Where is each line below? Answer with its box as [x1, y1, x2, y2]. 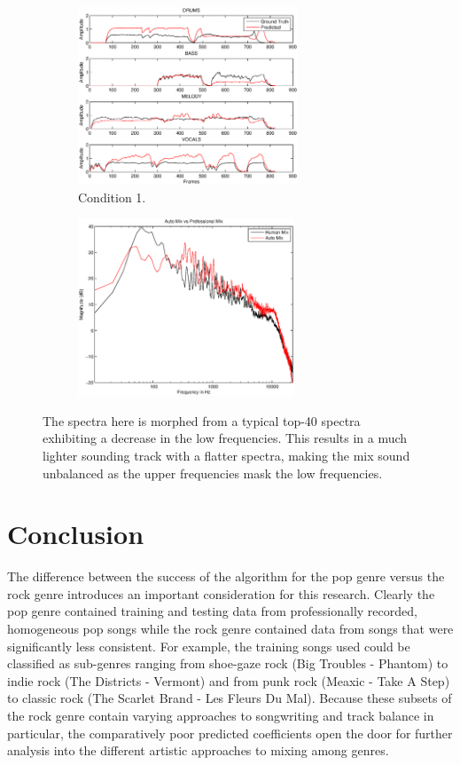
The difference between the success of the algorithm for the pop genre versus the [7, 567, 445, 586]
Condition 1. [78, 187, 146, 206]
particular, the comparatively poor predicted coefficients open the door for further [7, 723, 453, 742]
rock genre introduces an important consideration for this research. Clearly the [7, 584, 435, 603]
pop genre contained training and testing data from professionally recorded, [7, 602, 417, 620]
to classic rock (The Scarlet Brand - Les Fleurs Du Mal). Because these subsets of [7, 689, 452, 707]
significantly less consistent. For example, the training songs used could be [7, 636, 410, 655]
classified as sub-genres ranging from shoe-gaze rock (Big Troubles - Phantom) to [7, 654, 448, 673]
